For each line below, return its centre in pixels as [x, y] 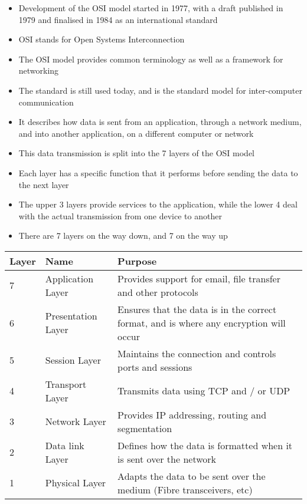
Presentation [71, 316]
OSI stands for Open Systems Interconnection [102, 39]
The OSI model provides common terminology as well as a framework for [151, 59]
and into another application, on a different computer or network [136, 133]
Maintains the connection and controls [197, 353]
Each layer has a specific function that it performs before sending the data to [158, 172]
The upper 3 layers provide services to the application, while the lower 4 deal [158, 204]
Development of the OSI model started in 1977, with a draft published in [151, 8]
